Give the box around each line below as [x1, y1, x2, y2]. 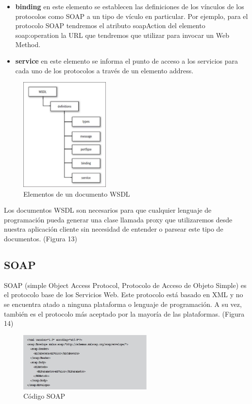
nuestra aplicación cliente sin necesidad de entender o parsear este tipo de [4, 224, 223, 234]
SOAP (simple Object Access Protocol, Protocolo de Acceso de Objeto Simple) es [4, 280, 247, 290]
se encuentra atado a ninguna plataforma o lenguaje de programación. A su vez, [4, 299, 242, 309]
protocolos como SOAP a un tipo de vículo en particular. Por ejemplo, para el [15, 11, 248, 21]
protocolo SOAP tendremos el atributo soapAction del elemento [15, 20, 205, 31]
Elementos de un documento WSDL [23, 188, 130, 199]
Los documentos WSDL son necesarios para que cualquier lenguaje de [4, 205, 212, 215]
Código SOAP [23, 391, 66, 401]
